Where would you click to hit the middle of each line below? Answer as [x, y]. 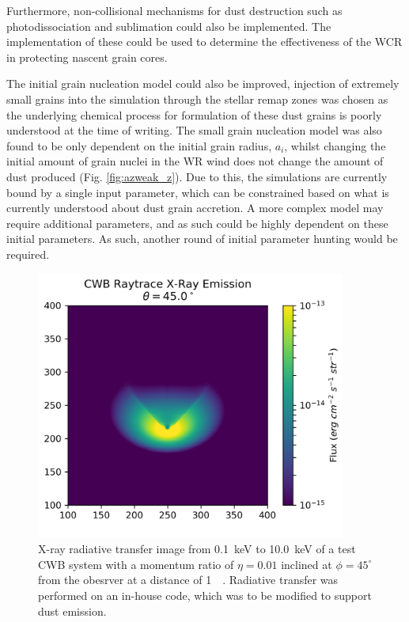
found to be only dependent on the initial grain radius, [139, 145]
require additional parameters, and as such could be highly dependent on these [197, 223]
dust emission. [72, 611]
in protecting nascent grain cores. [87, 57]
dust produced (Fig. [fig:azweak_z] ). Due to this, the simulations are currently [197, 176]
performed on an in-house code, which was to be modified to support [205, 595]
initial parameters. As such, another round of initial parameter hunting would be [202, 239]
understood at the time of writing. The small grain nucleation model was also [194, 130]
